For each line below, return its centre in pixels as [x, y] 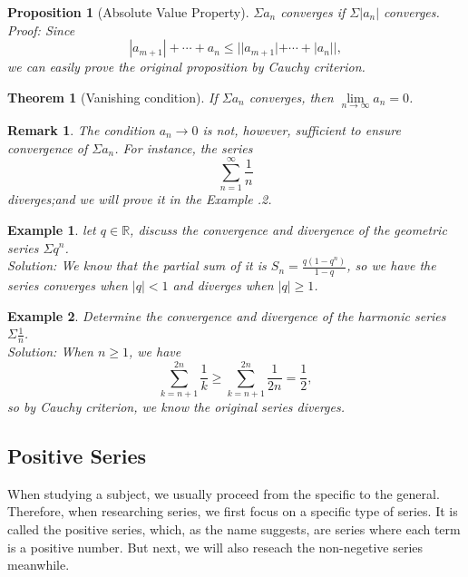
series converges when [68, 285]
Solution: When [50, 352]
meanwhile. [39, 565]
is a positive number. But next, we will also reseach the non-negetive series [215, 547]
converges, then [291, 97]
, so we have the [391, 265]
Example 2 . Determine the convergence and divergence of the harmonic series [227, 315]
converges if [313, 12]
